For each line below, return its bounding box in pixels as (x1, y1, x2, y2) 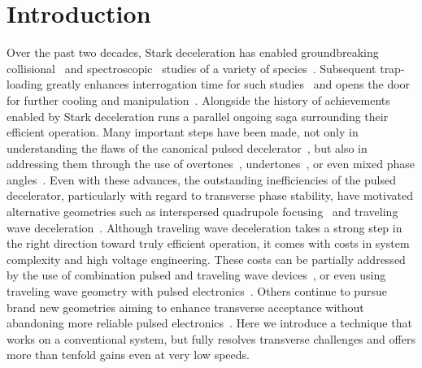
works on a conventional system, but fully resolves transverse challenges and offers (7, 330, 415, 347)
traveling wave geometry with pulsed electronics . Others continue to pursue (7, 283, 387, 300)
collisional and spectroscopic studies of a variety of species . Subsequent (7, 59, 376, 76)
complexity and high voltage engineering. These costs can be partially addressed (7, 250, 406, 267)
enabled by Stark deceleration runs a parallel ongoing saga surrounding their (7, 107, 389, 124)
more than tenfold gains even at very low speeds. (7, 346, 250, 363)
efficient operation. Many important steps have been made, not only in (7, 123, 359, 141)
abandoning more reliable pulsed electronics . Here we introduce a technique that (7, 314, 412, 331)
